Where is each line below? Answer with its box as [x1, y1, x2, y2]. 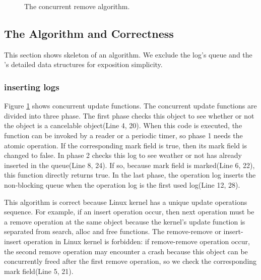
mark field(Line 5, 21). [4, 265, 74, 276]
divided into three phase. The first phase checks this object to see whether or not [4, 110, 254, 121]
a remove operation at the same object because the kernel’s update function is [4, 216, 245, 227]
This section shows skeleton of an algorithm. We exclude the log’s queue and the [4, 49, 252, 60]
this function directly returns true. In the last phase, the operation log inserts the [4, 170, 256, 180]
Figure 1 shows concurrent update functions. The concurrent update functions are [4, 100, 257, 111]
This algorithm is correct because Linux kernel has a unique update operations [4, 196, 247, 207]
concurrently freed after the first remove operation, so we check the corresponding [4, 256, 257, 266]
